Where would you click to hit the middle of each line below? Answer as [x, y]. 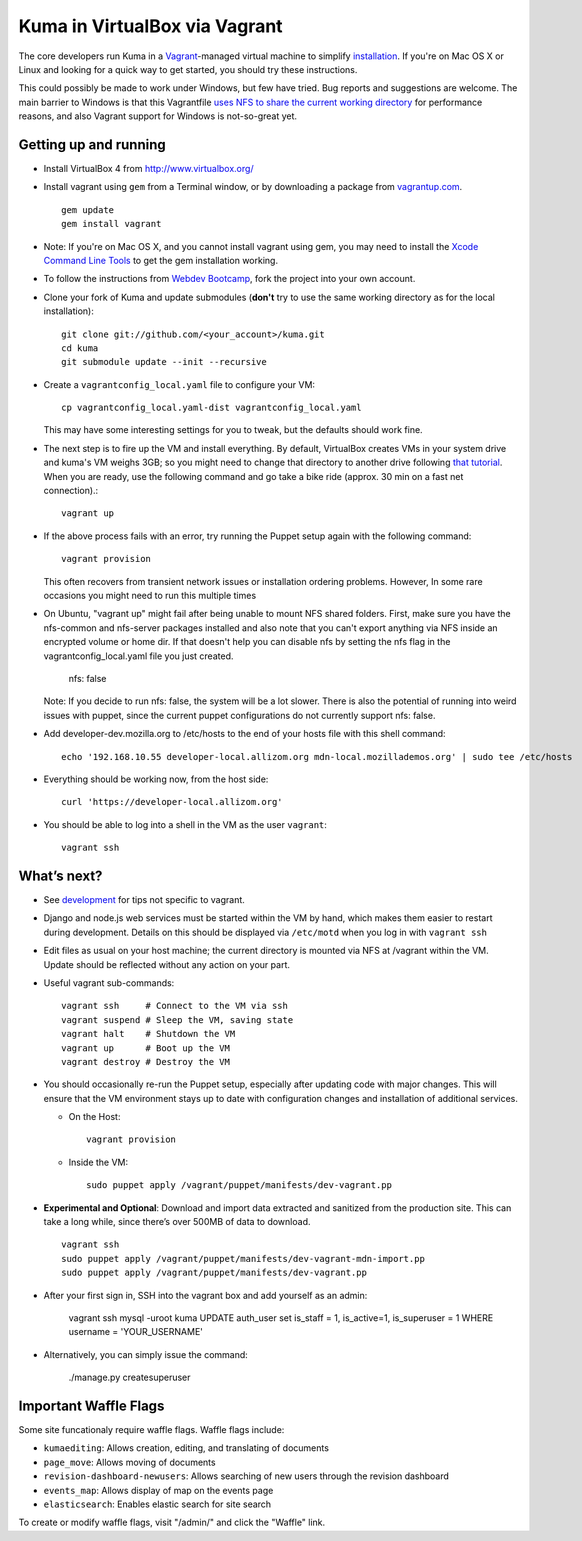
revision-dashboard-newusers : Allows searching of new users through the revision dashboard [246, 1476]
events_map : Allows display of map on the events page [158, 1490]
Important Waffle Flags [91, 1405]
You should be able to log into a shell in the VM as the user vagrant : [185, 824]
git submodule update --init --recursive [164, 362]
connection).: [71, 491]
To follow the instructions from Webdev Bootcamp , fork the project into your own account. [229, 279]
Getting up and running [92, 144]
